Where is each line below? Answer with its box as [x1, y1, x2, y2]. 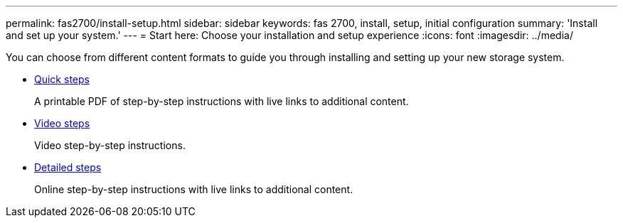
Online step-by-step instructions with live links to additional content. [34, 183, 353, 195]
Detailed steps [34, 161, 102, 173]
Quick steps [34, 73, 90, 85]
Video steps [34, 117, 90, 129]
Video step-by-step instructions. [34, 139, 186, 151]
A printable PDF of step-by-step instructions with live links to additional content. [34, 95, 409, 107]
